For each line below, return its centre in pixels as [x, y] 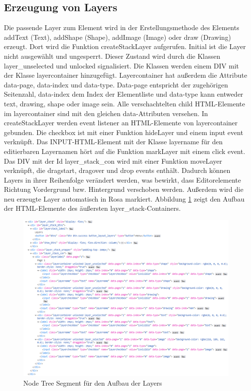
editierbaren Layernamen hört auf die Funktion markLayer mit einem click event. [125, 151]
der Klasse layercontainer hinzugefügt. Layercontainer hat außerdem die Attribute [125, 75]
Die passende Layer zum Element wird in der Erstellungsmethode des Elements [122, 27]
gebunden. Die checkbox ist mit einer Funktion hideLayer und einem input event [124, 132]
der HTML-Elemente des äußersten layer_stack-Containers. [92, 208]
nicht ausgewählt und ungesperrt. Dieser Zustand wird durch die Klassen [112, 56]
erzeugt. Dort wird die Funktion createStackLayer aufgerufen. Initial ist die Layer [125, 46]
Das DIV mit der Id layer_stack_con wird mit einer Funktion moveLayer [113, 161]
